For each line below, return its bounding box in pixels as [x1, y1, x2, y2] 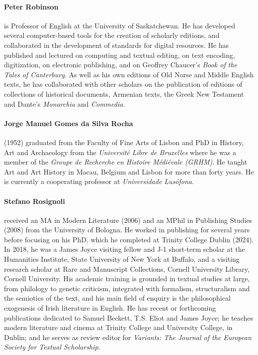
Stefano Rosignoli [4, 195, 65, 206]
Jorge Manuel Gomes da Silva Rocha [4, 118, 133, 128]
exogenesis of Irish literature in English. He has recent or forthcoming [4, 303, 216, 313]
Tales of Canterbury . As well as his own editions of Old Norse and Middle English [4, 69, 254, 79]
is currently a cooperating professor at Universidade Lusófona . [4, 176, 194, 186]
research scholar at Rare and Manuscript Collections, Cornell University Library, [4, 263, 250, 274]
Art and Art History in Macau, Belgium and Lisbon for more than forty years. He [4, 166, 254, 177]
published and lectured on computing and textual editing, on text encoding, [4, 49, 235, 60]
